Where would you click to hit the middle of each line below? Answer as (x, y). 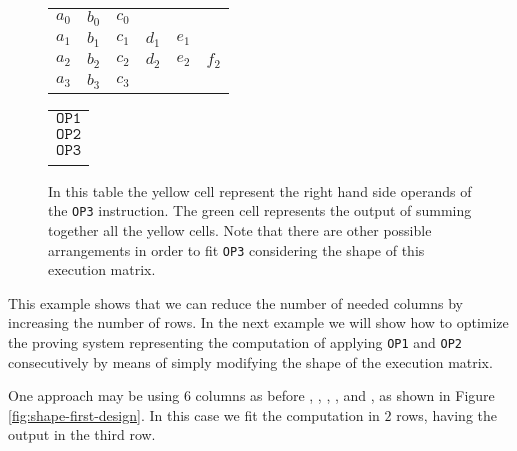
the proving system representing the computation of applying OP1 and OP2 (235, 342)
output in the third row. (82, 434)
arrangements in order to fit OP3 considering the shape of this (236, 249)
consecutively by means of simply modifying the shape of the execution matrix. (250, 361)
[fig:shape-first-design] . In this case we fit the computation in (194, 414)
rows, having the (446, 414)
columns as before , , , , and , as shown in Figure (345, 395)
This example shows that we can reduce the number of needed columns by (235, 302)
